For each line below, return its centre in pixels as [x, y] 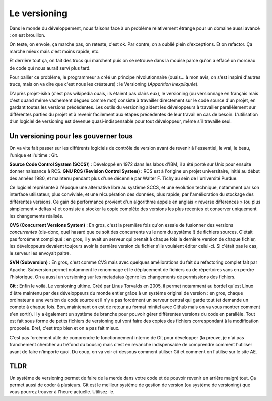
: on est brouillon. [27, 35]
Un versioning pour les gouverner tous [71, 136]
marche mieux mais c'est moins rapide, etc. [54, 51]
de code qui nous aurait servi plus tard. [50, 68]
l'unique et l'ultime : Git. [34, 155]
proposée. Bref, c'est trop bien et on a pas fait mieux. [64, 328]
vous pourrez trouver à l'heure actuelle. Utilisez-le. [62, 392]
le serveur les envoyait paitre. [40, 253]
